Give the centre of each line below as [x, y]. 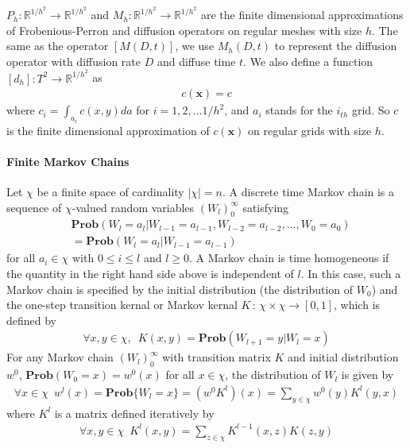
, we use [195, 46]
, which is [357, 305]
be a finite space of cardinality [110, 191]
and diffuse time [196, 61]
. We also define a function [308, 61]
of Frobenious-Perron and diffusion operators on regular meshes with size [184, 30]
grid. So [371, 110]
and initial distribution [343, 357]
